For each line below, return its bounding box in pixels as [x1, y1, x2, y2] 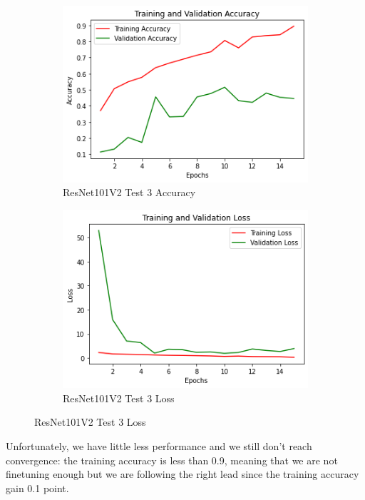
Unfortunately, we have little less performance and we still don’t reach [6, 439, 312, 454]
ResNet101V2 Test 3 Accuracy [63, 185, 196, 200]
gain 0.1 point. [6, 480, 69, 495]
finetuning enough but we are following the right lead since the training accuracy [6, 466, 359, 481]
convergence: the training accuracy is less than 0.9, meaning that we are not [6, 452, 338, 467]
